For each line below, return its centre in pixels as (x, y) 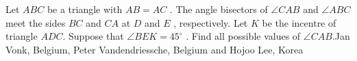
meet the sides (36, 22)
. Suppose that (93, 36)
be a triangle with (85, 9)
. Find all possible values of (243, 36)
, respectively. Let (211, 22)
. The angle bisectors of (219, 9)
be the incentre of (299, 22)
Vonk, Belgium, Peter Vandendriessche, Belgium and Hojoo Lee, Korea (155, 49)
